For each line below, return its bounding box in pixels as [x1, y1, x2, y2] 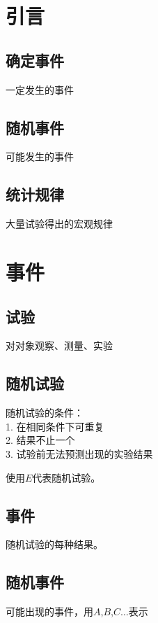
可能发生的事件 [6, 149, 74, 164]
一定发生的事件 [6, 82, 74, 97]
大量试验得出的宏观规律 [6, 216, 113, 231]
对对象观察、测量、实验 [6, 338, 113, 353]
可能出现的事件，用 [6, 604, 93, 619]
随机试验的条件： [6, 405, 84, 420]
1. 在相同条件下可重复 [6, 419, 104, 433]
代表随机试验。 [32, 470, 101, 484]
